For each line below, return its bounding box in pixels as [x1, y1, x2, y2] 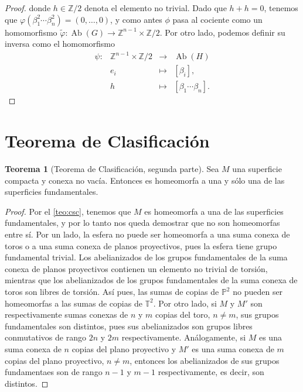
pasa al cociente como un [172, 13, 263, 25]
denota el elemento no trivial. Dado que [84, 2, 227, 13]
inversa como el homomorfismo [5, 37, 115, 50]
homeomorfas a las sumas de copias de [5, 297, 142, 309]
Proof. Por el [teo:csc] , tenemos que [5, 205, 131, 217]
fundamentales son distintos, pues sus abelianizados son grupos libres [5, 319, 253, 332]
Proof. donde [5, 2, 51, 13]
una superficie [232, 163, 282, 175]
